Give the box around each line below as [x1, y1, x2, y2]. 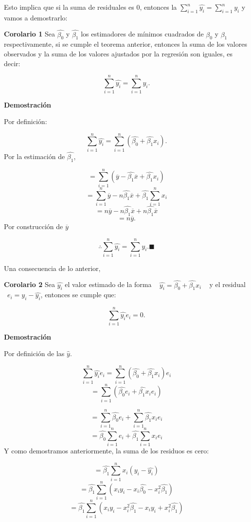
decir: [4, 58, 20, 68]
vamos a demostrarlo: [4, 12, 68, 22]
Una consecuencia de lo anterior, [4, 263, 101, 273]
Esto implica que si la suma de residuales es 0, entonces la [4, 2, 177, 12]
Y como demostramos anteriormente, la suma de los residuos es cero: [4, 446, 209, 456]
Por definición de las [4, 348, 65, 358]
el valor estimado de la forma [65, 279, 152, 289]
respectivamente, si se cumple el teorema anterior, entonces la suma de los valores [4, 39, 247, 49]
